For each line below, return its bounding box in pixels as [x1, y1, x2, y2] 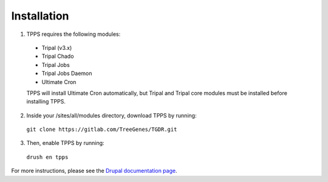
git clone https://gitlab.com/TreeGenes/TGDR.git [26, 126, 177, 133]
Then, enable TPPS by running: [26, 139, 104, 147]
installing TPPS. [26, 98, 66, 105]
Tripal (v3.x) [41, 44, 72, 51]
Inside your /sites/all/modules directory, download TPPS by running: [26, 111, 197, 119]
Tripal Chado [41, 52, 74, 60]
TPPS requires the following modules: [26, 30, 121, 38]
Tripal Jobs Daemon [41, 70, 92, 77]
